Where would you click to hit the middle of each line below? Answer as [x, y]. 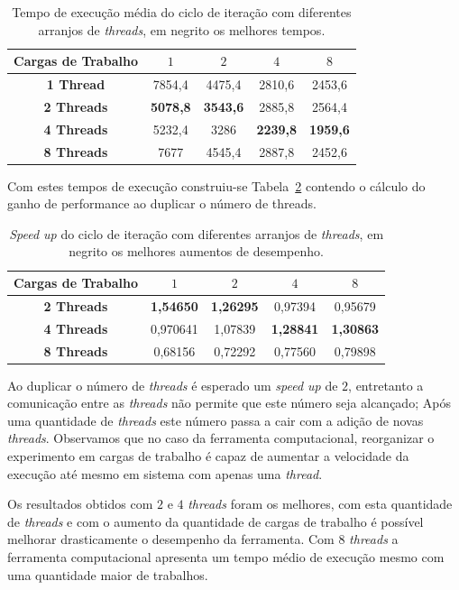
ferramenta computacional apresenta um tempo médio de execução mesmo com [226, 557]
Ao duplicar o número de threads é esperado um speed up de [173, 385]
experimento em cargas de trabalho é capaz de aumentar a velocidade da [208, 456]
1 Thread [76, 84]
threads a [374, 539]
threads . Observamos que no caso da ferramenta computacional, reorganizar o [221, 438]
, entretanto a [386, 385]
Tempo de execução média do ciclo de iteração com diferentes [182, 12]
